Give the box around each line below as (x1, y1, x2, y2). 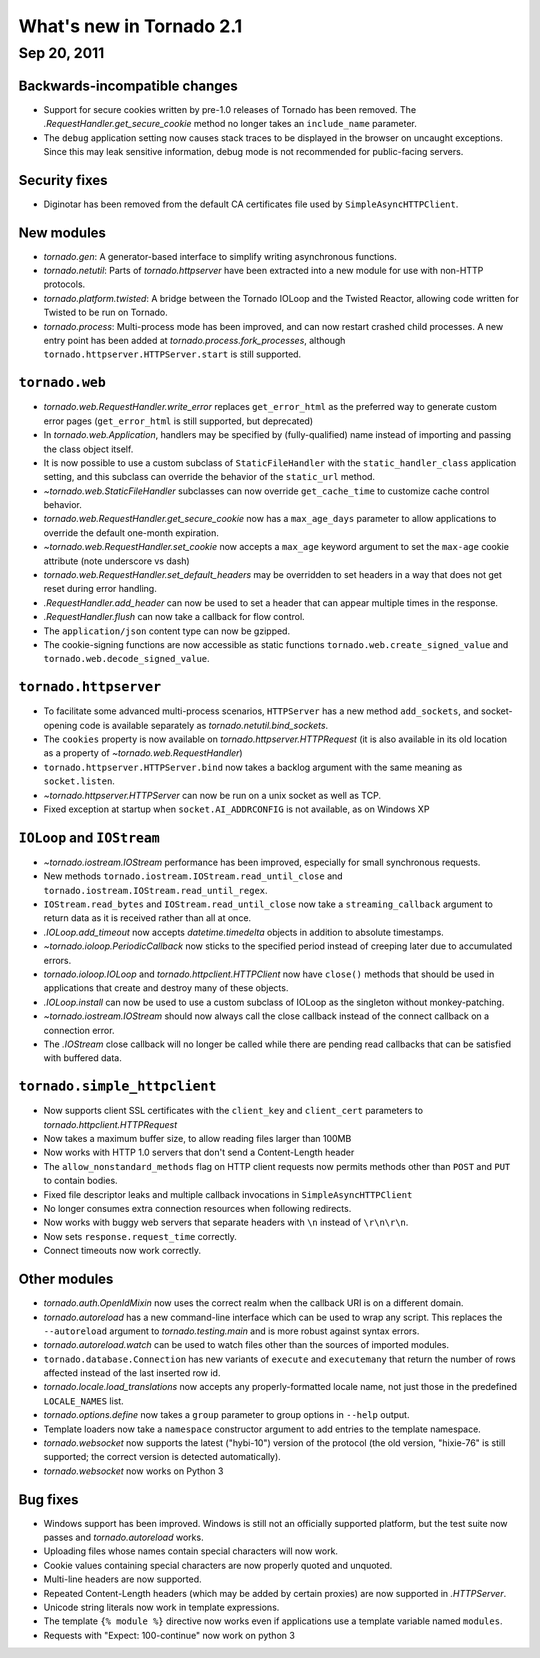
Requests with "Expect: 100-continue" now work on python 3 (43, 1629, 295, 1641)
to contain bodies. (43, 1175, 119, 1187)
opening (43, 719, 78, 731)
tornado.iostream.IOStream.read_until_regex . (43, 884, 269, 896)
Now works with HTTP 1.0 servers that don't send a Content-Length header (43, 1146, 355, 1159)
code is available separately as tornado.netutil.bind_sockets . (79, 719, 329, 731)
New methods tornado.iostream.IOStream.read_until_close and (43, 870, 344, 882)
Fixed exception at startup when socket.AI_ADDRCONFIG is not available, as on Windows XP (43, 803, 430, 815)
